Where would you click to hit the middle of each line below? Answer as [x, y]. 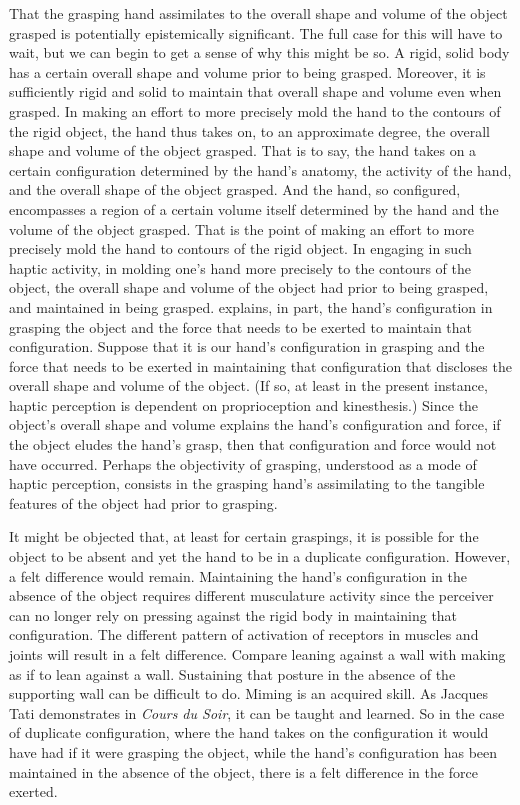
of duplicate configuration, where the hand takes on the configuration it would [249, 732]
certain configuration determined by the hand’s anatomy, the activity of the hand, [260, 169]
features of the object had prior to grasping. [143, 502]
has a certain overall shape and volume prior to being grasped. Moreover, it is [247, 71]
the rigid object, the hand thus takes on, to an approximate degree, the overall [249, 130]
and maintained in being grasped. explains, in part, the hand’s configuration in [251, 306]
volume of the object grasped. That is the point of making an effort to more [241, 228]
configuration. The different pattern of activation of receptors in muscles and [244, 634]
